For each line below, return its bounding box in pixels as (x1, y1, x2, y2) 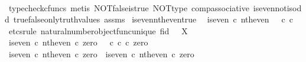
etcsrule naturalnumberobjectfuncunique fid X (8, 24, 188, 37)
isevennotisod (253, 1, 302, 14)
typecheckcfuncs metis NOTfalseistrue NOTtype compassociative (8, 1, 249, 14)
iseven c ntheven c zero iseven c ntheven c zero (8, 47, 194, 60)
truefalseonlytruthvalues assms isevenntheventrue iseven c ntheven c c (13, 13, 293, 25)
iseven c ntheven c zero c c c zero (8, 36, 148, 48)
